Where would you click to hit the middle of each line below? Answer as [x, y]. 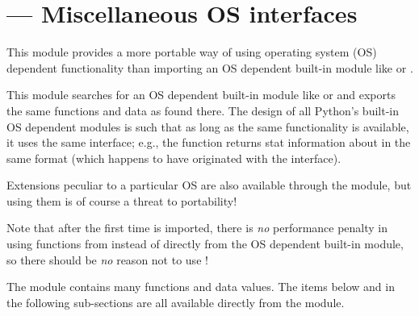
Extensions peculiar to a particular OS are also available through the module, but [209, 185]
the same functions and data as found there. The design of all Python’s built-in [203, 110]
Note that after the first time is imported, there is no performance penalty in [197, 228]
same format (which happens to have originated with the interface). [174, 158]
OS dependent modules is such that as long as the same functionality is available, [208, 126]
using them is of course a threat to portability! [122, 200]
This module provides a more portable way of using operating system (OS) [192, 52]
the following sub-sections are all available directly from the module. [176, 302]
